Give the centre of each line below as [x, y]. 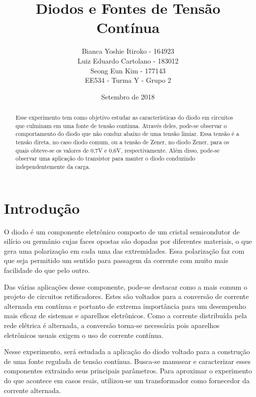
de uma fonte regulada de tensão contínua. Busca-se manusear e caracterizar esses [127, 361]
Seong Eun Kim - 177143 [128, 70]
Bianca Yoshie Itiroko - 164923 [128, 51]
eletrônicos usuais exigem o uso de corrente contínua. [84, 335]
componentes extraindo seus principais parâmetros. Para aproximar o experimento [128, 371]
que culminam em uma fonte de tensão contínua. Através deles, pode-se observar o [121, 125]
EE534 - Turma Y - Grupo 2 [128, 80]
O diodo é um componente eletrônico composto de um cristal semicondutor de [122, 231]
